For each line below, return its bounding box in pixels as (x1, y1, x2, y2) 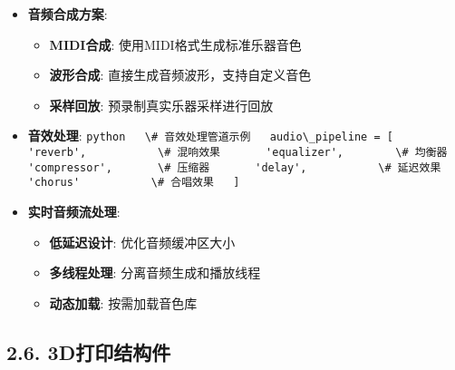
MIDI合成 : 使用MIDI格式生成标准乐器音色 (49, 34, 302, 54)
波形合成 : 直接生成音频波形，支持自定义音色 (49, 65, 312, 84)
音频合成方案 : (27, 5, 108, 23)
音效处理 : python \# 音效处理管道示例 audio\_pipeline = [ (27, 126, 393, 145)
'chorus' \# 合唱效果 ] (27, 176, 240, 190)
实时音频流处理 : (27, 202, 121, 220)
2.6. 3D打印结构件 (6, 337, 171, 365)
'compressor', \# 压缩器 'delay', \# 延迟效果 (27, 161, 441, 174)
